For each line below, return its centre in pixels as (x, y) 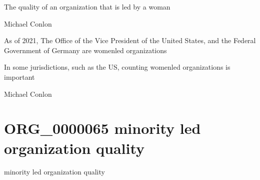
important (19, 76)
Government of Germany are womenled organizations (85, 50)
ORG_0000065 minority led (102, 128)
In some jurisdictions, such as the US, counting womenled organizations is (117, 67)
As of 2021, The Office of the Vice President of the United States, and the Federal (130, 40)
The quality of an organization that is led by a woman (87, 7)
